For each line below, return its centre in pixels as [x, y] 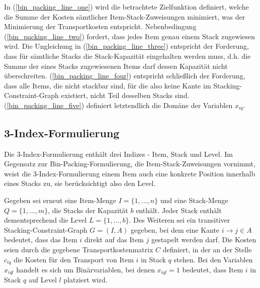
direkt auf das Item [114, 239]
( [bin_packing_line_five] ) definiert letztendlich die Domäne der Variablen [118, 105]
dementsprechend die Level [46, 220]
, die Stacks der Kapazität [88, 210]
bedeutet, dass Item [213, 269]
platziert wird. [85, 280]
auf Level [43, 280]
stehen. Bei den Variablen [213, 259]
